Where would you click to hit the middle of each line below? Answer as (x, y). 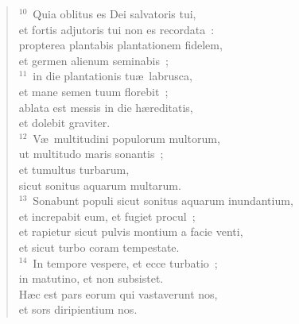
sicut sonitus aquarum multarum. (100, 185)
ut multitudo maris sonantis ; (91, 154)
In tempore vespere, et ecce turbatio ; (125, 262)
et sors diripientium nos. (78, 309)
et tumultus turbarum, (74, 169)
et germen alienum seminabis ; (93, 60)
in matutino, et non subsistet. (91, 278)
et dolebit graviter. (64, 123)
